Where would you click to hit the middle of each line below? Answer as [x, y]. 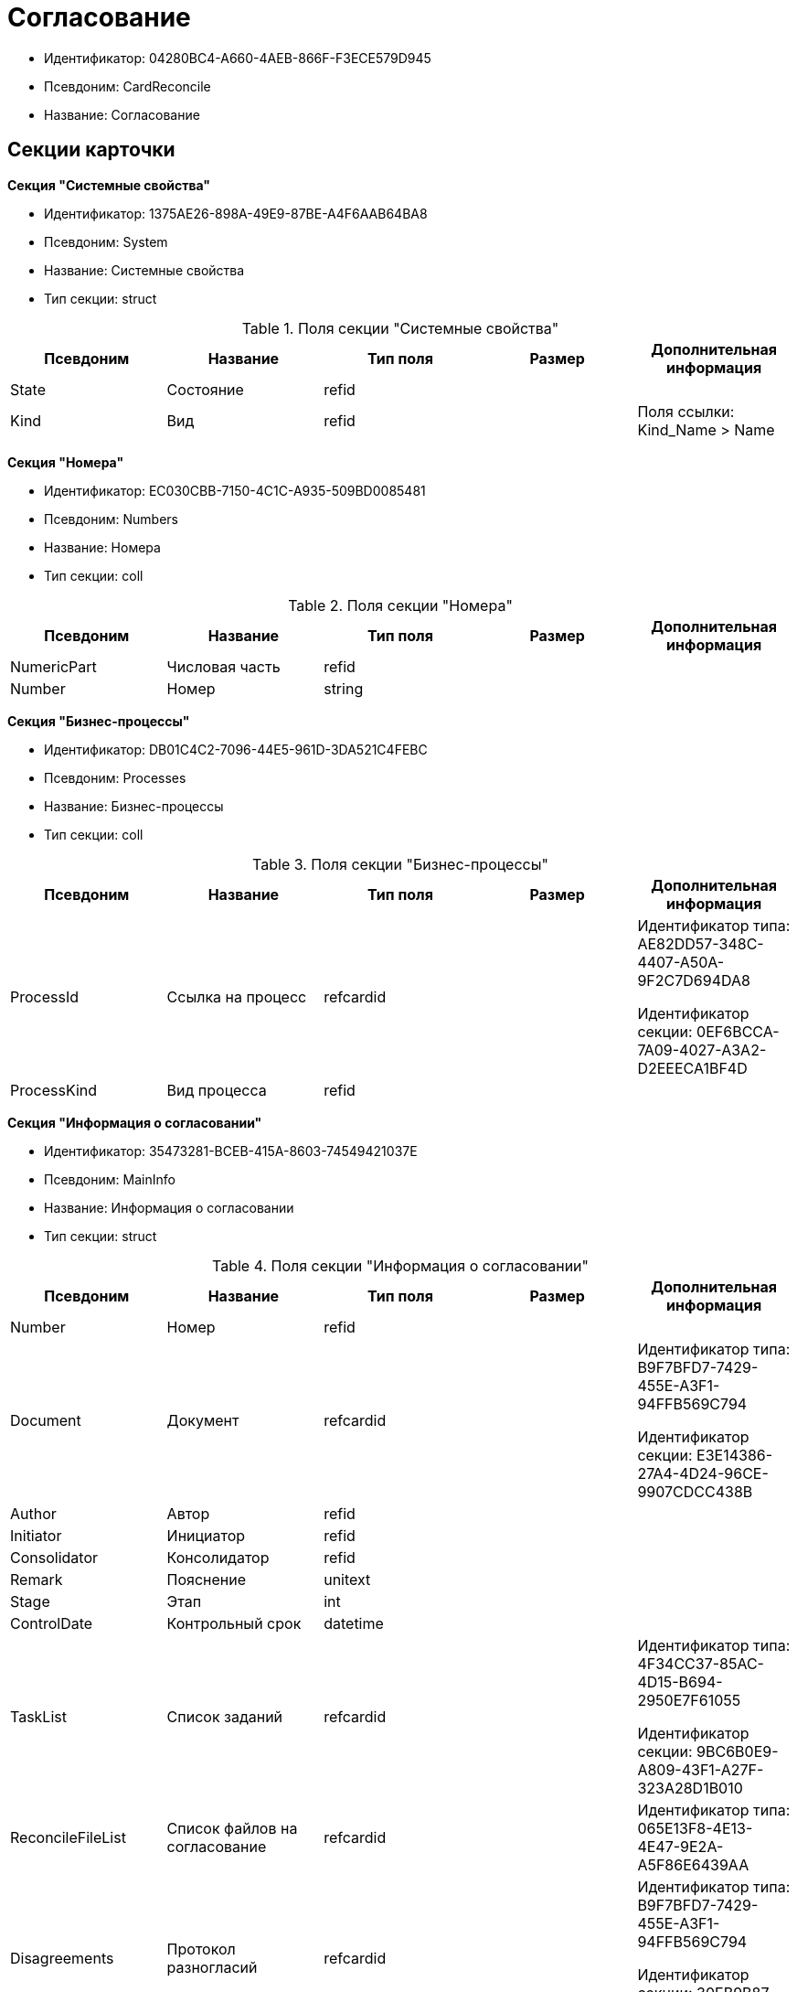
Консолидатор [218, 1557]
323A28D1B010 [690, 1788]
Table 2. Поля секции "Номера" [400, 605]
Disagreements [62, 1958]
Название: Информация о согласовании [169, 1207]
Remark [37, 1579]
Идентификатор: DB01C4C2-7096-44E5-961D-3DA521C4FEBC [236, 749]
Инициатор [206, 1535]
